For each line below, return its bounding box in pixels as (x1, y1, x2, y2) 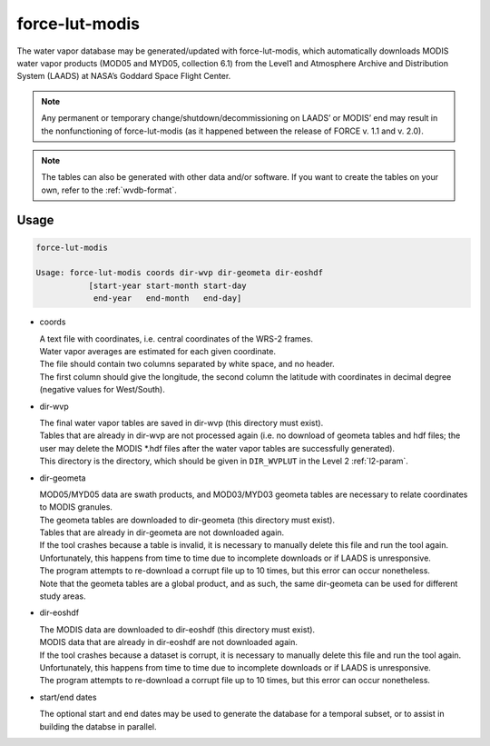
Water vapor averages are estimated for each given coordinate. (39, 346, 277, 356)
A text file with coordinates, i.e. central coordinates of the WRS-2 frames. (39, 333, 313, 344)
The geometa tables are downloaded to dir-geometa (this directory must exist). (39, 514, 336, 525)
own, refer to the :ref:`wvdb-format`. (41, 184, 177, 195)
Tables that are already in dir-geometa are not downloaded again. (39, 527, 285, 538)
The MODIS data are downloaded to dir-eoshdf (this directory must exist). (39, 623, 316, 635)
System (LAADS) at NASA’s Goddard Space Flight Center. (16, 71, 231, 82)
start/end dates (39, 691, 97, 702)
